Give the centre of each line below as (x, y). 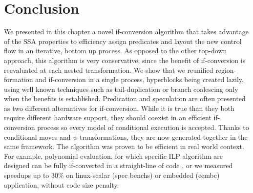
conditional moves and (37, 137)
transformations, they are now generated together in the (164, 137)
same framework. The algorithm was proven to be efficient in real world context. (124, 146)
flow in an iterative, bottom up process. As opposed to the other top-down (116, 51)
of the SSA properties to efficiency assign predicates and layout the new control (123, 41)
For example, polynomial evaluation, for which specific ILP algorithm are (114, 156)
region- (226, 70)
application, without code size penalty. (62, 184)
